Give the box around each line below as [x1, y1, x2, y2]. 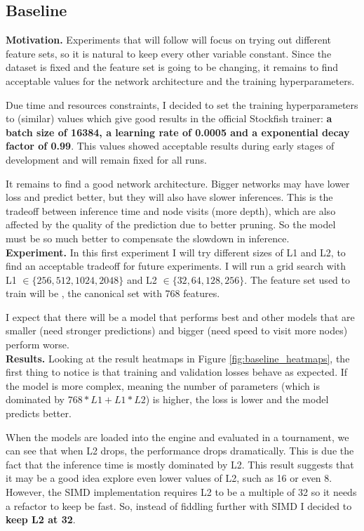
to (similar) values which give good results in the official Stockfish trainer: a [6, 111, 332, 126]
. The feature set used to [244, 272, 350, 287]
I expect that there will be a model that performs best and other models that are [6, 309, 355, 324]
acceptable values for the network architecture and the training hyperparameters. [6, 73, 355, 88]
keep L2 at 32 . [6, 512, 76, 527]
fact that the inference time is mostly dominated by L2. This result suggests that [6, 457, 354, 471]
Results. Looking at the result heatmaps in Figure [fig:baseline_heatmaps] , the [6, 350, 350, 365]
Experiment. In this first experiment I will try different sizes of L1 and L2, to [6, 244, 346, 259]
